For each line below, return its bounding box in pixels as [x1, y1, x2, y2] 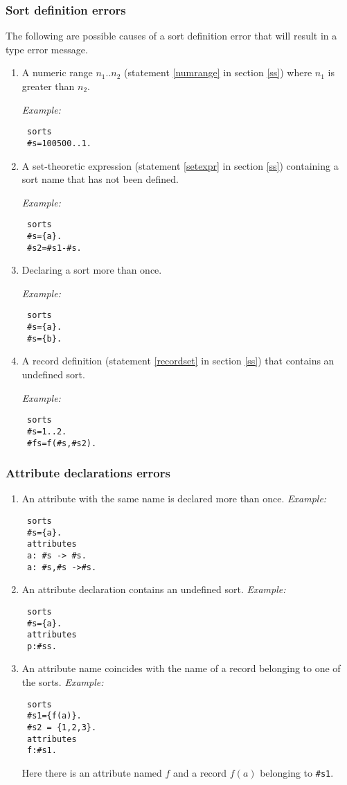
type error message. [6, 42, 88, 56]
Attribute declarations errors [6, 464, 170, 482]
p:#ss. [26, 641, 57, 651]
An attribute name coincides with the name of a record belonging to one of [21, 661, 341, 676]
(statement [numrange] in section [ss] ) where [124, 65, 312, 80]
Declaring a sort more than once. [21, 263, 162, 277]
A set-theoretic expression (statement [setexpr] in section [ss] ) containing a [21, 158, 339, 173]
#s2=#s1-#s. [26, 242, 82, 253]
